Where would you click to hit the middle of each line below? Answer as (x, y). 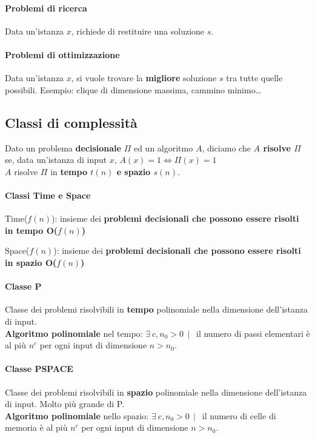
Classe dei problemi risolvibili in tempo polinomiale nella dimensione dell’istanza (157, 309)
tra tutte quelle (254, 78)
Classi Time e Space (48, 195)
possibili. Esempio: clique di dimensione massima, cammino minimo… (133, 89)
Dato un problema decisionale (63, 148)
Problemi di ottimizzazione (62, 54)
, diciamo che (226, 148)
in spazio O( (31, 262)
